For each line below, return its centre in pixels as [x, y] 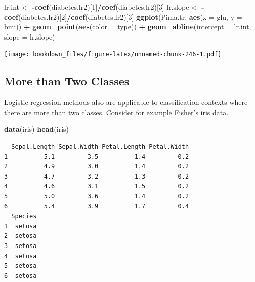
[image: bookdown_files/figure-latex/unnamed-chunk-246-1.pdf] [113, 55]
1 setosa [20, 226]
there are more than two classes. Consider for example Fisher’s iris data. [116, 112]
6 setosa [20, 276]
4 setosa [20, 256]
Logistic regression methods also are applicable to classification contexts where [126, 102]
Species [24, 216]
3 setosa [20, 246]
